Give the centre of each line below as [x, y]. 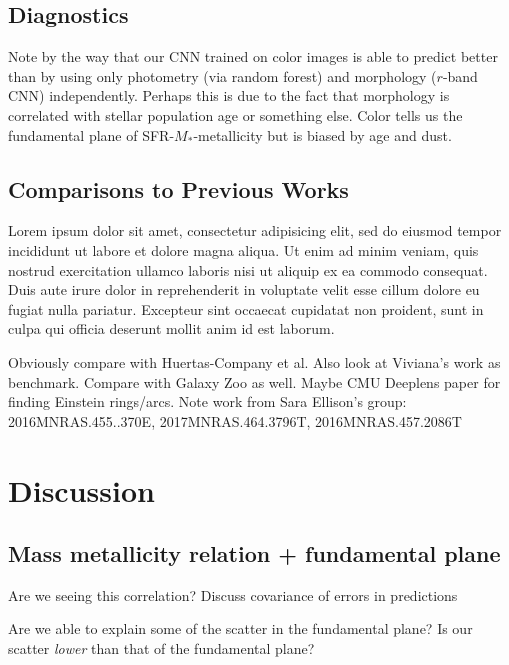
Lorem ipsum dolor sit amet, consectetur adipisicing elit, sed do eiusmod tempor [255, 230]
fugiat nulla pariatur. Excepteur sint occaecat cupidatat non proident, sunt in [246, 308]
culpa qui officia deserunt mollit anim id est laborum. [171, 328]
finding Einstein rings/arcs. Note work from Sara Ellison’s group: [207, 401]
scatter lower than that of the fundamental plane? [161, 648]
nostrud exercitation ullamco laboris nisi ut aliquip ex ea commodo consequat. [248, 269]
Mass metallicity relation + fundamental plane [254, 553]
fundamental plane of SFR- [91, 134]
